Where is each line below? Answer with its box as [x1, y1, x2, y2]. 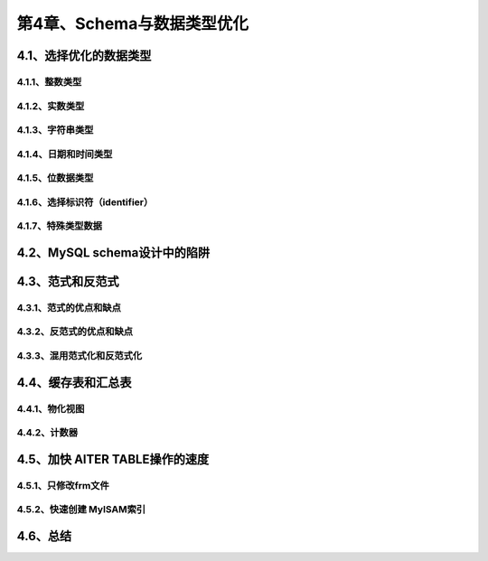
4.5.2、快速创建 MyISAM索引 [16, 503, 146, 516]
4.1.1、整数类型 [16, 75, 82, 88]
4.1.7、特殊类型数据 [16, 220, 103, 232]
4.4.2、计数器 [16, 426, 79, 439]
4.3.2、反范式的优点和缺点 [16, 325, 134, 338]
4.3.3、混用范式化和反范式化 [16, 350, 143, 362]
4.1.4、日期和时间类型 [16, 147, 113, 160]
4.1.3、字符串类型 [16, 124, 94, 136]
